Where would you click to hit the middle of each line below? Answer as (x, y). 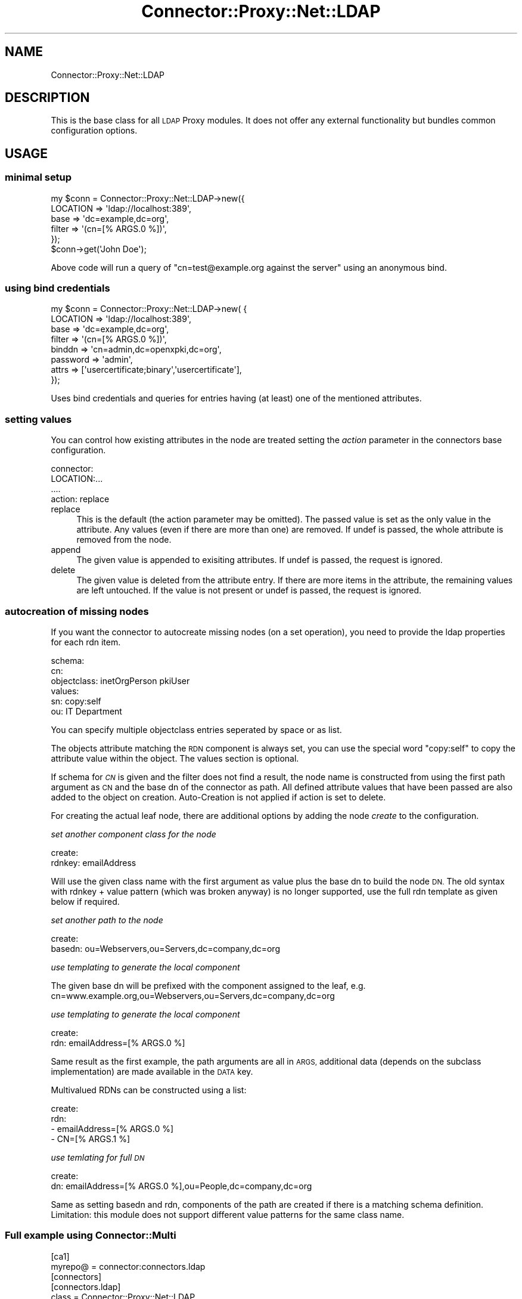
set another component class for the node (133, 834)
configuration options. (94, 131)
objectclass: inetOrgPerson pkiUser (120, 681)
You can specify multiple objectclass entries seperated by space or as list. (196, 729)
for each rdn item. (86, 642)
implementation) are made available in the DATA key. (152, 1071)
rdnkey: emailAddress (94, 862)
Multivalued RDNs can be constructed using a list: (149, 1090)
